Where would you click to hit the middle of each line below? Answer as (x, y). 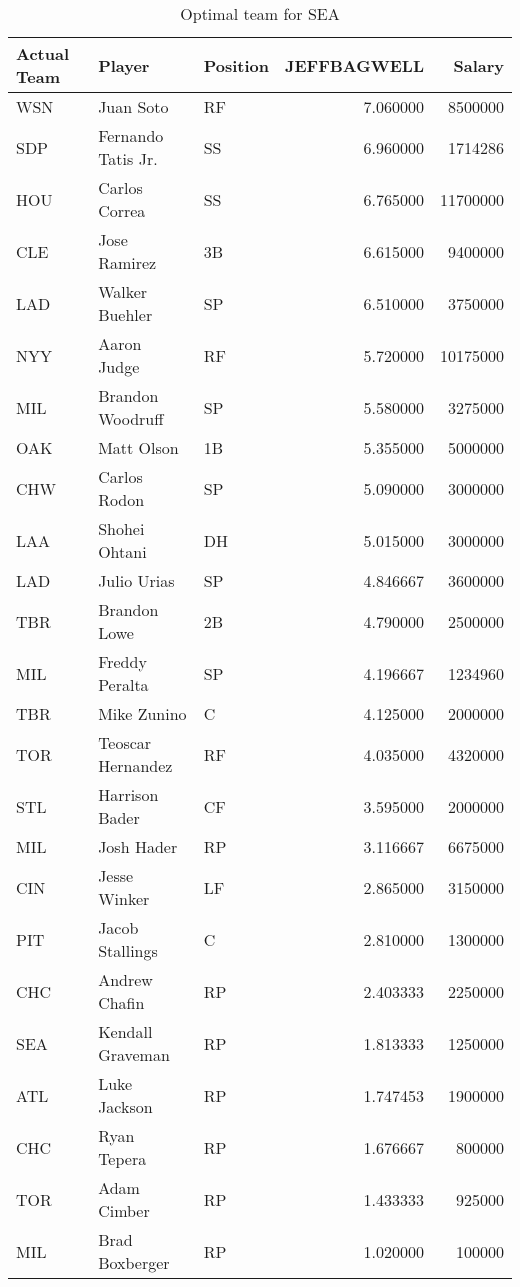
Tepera (122, 1158)
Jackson (125, 1106)
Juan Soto (133, 106)
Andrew (125, 979)
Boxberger (134, 1262)
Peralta (123, 684)
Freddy (122, 661)
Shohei (121, 528)
